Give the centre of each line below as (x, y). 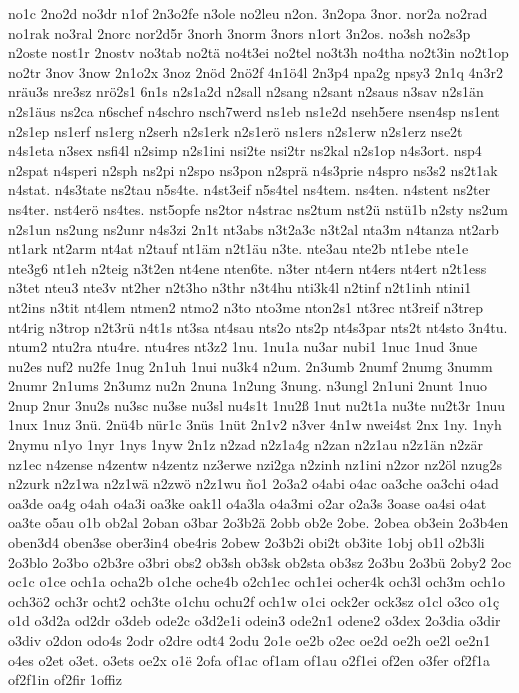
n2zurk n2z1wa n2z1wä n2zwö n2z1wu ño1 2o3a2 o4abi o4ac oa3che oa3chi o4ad (253, 483)
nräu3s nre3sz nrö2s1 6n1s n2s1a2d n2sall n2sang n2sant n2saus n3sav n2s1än (246, 91)
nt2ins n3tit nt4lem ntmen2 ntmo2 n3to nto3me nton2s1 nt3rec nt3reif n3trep (246, 306)
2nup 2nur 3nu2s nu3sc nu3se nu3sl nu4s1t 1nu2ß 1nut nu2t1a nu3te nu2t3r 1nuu (257, 404)
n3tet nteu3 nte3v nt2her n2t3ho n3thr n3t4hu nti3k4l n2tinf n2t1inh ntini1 (240, 287)
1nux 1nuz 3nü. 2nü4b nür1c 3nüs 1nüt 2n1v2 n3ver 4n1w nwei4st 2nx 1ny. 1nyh (255, 424)
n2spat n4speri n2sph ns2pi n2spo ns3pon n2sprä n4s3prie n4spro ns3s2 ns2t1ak (253, 169)
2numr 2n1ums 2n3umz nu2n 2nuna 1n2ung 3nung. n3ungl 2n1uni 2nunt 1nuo (247, 385)
